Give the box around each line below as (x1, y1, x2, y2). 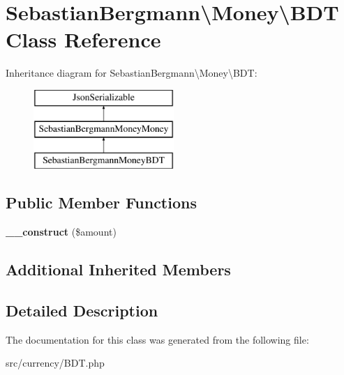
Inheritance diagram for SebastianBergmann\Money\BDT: (6, 66, 257, 80)
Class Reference (6, 25, 161, 54)
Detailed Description (6, 299, 158, 321)
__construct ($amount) (6, 224, 117, 239)
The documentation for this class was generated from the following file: (6, 332, 309, 346)
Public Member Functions (6, 192, 197, 213)
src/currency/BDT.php (6, 355, 105, 370)
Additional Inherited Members (6, 259, 231, 280)
